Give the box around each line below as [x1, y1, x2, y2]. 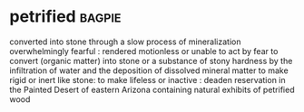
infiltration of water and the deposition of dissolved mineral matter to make [9, 65, 289, 76]
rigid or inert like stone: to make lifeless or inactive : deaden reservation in [9, 74, 286, 85]
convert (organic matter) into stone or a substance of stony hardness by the [9, 55, 293, 66]
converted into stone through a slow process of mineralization [9, 36, 241, 47]
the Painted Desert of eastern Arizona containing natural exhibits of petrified [9, 84, 295, 95]
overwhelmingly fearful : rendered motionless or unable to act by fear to [9, 45, 279, 56]
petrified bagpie [9, 6, 122, 27]
